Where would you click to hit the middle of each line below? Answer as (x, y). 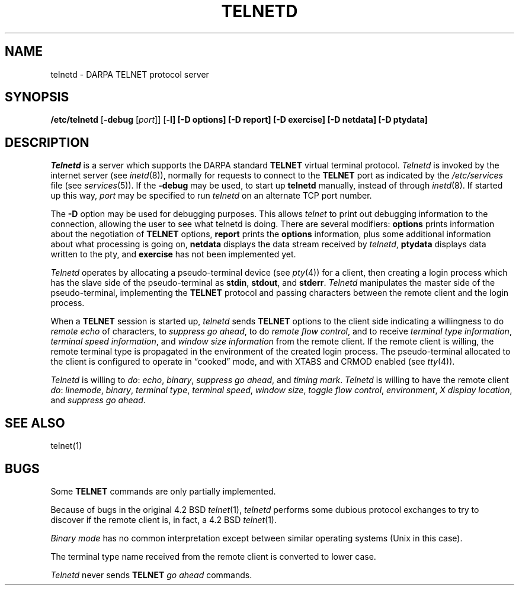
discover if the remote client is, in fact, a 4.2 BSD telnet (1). (164, 519)
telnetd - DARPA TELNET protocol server (130, 74)
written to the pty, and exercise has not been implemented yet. (173, 254)
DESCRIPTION (47, 142)
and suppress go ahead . (98, 400)
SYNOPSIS (37, 97)
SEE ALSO (35, 423)
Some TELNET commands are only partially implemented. (163, 491)
